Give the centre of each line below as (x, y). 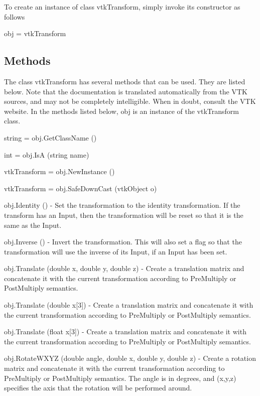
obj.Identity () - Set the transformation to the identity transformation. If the (122, 205)
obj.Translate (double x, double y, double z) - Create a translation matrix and (124, 268)
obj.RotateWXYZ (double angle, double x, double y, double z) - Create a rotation (130, 358)
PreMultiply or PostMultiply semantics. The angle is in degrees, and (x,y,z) (120, 378)
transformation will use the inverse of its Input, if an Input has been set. (116, 251)
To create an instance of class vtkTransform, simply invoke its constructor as (122, 7)
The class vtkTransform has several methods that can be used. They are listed (125, 81)
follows (15, 16)
